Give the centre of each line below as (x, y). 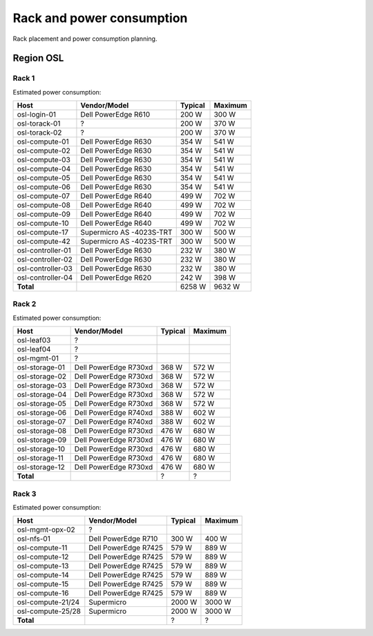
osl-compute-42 (44, 242)
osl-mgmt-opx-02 (46, 530)
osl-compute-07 (44, 196)
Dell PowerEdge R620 (116, 278)
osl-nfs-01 (34, 539)
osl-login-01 (37, 115)
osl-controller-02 (45, 260)
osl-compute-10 (43, 223)
